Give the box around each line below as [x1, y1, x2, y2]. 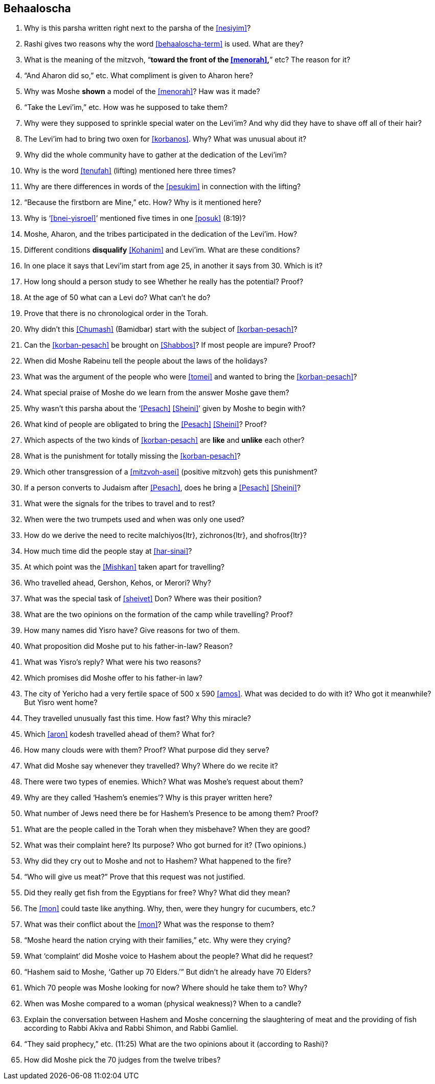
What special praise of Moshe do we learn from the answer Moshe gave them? [24, 388, 289, 397]
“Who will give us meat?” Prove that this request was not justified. [24, 872, 245, 882]
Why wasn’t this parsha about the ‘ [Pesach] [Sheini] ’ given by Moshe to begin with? [24, 404, 306, 413]
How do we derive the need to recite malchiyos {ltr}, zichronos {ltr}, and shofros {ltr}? [24, 531, 307, 540]
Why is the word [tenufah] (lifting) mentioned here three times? [24, 166, 236, 175]
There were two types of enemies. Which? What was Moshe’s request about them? [24, 777, 304, 786]
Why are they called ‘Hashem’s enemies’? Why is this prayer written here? [24, 793, 272, 802]
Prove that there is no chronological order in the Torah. [24, 309, 208, 318]
